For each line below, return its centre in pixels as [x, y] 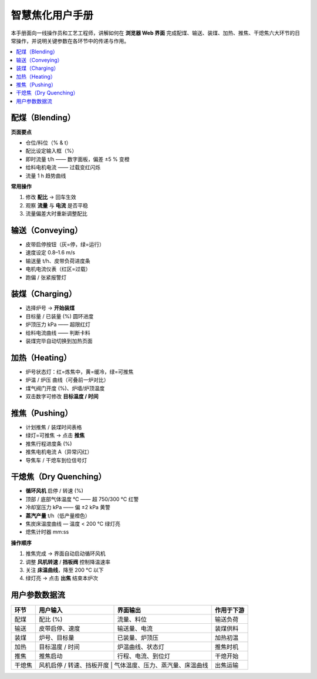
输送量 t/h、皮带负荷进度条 [58, 261]
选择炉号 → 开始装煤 [50, 308]
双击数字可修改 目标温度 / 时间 [62, 396]
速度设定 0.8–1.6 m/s [50, 253]
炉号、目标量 [57, 638]
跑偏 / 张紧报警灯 [46, 277]
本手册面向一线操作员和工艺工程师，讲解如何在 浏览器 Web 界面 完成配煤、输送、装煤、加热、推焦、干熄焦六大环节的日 [156, 33]
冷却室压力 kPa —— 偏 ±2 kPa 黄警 [68, 507]
